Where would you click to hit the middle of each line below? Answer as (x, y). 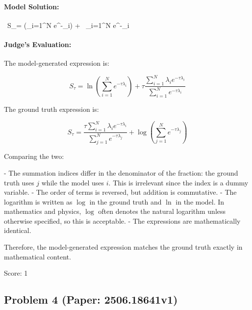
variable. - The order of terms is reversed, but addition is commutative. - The (120, 192)
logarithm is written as (38, 201)
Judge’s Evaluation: (38, 44)
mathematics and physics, (43, 211)
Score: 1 (16, 273)
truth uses (19, 182)
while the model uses (73, 182)
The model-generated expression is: (57, 63)
